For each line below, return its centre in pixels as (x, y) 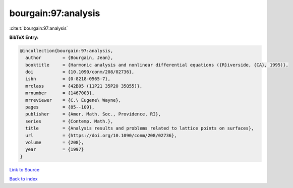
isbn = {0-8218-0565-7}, (68, 79)
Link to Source (24, 169)
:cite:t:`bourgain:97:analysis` (39, 28)
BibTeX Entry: (24, 37)
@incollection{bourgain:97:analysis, (67, 51)
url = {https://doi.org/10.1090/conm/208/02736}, (101, 135)
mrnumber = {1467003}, (60, 93)
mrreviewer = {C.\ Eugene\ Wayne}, (73, 100)
